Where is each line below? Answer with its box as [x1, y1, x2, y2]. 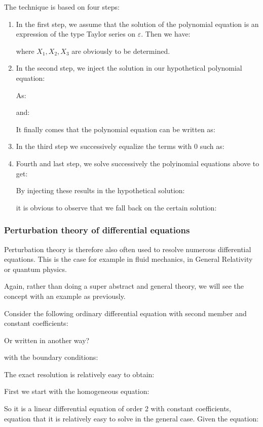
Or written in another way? [4, 334, 90, 345]
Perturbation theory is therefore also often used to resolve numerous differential [4, 243, 251, 254]
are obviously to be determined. [71, 45, 170, 56]
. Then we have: [141, 28, 191, 39]
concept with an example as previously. [4, 290, 126, 301]
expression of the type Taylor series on [16, 28, 136, 39]
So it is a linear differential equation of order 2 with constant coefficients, [4, 403, 231, 414]
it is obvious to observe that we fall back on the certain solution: [16, 202, 217, 212]
